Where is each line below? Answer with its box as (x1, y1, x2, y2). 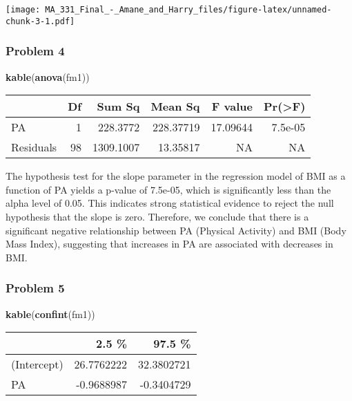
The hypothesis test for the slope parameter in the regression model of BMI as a (6, 169, 346, 183)
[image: (6, 5, 41, 15)
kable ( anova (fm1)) (6, 69, 90, 84)
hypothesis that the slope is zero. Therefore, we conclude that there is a (6, 209, 309, 223)
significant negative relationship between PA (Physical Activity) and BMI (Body (6, 223, 346, 237)
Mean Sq (150, 98, 200, 115)
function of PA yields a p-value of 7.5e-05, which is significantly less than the (6, 182, 331, 196)
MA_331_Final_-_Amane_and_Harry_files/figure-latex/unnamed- (45, 5, 332, 15)
